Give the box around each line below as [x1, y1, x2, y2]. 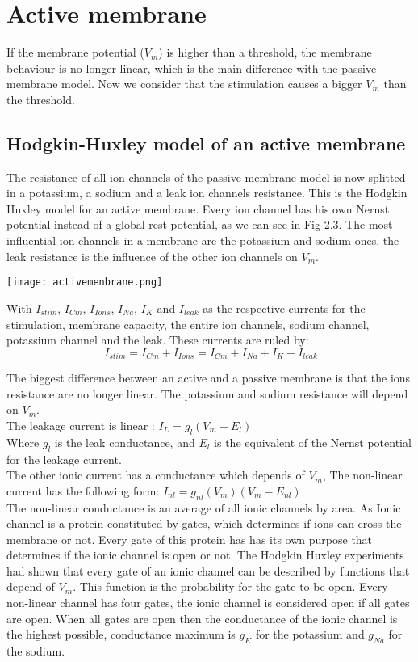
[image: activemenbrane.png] [6, 276, 163, 289]
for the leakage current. [6, 450, 122, 467]
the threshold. [6, 91, 75, 108]
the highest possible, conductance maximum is [6, 626, 236, 643]
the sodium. [6, 643, 65, 660]
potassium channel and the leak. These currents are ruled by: [6, 331, 309, 348]
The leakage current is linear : [6, 416, 155, 433]
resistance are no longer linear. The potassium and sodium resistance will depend [6, 385, 408, 402]
